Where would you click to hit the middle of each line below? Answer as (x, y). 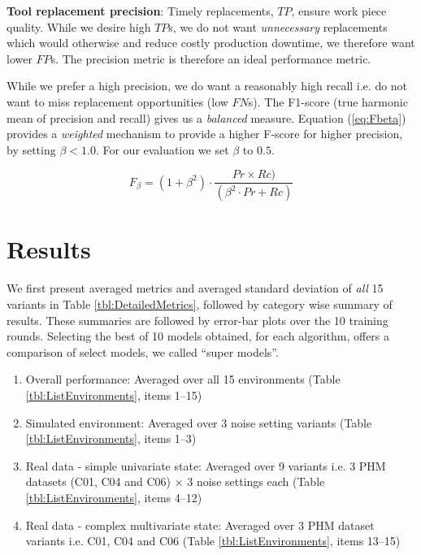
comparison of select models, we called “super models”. (143, 351)
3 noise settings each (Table (256, 481)
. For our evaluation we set (162, 149)
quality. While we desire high (79, 26)
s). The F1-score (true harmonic (328, 101)
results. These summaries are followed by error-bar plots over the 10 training (197, 320)
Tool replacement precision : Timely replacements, (140, 11)
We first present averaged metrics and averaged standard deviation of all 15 (195, 288)
